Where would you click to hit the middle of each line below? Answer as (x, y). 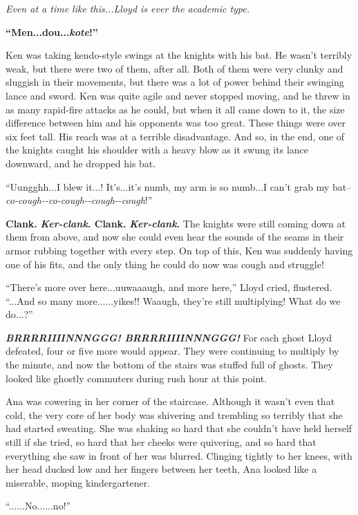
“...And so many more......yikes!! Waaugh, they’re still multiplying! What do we (173, 300)
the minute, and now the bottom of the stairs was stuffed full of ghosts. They (169, 365)
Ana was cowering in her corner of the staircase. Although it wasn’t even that (170, 401)
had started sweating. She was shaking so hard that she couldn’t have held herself (179, 428)
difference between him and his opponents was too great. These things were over (176, 123)
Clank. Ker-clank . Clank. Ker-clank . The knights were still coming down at (176, 223)
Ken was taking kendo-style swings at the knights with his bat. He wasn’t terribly (179, 55)
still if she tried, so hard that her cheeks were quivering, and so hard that (161, 442)
